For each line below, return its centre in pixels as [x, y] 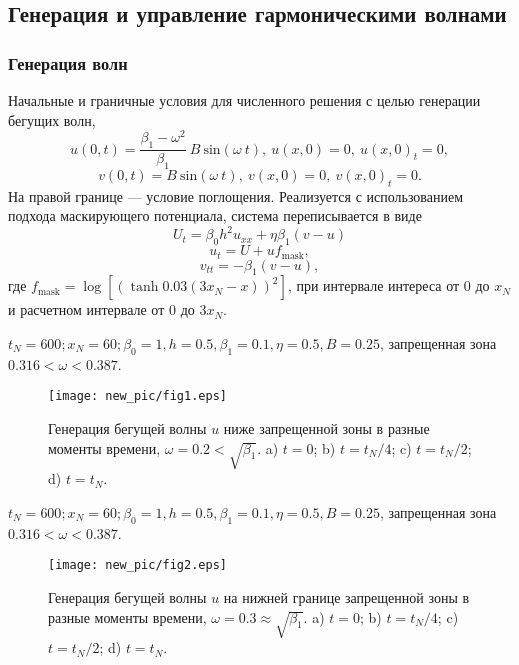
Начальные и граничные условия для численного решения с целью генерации [244, 100]
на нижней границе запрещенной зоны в [346, 597]
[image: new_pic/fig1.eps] [137, 396]
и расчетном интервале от [86, 309]
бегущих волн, [52, 119]
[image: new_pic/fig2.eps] [137, 565]
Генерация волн [68, 62]
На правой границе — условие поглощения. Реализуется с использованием [236, 195]
